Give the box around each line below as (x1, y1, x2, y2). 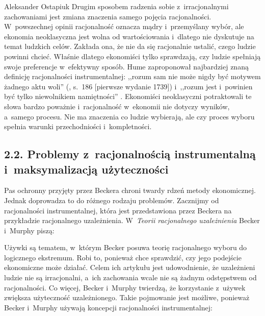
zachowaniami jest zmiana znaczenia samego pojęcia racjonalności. (4, 11, 211, 21)
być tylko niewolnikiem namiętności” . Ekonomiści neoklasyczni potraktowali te (4, 91, 252, 102)
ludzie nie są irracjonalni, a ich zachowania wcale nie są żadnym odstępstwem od (4, 272, 257, 283)
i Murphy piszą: (4, 225, 55, 235)
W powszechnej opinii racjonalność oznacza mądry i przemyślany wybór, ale (4, 21, 244, 32)
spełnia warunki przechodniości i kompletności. (4, 121, 152, 132)
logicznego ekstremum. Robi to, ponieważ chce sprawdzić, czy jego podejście (4, 252, 242, 262)
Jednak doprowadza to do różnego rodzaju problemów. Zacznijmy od (4, 195, 219, 205)
